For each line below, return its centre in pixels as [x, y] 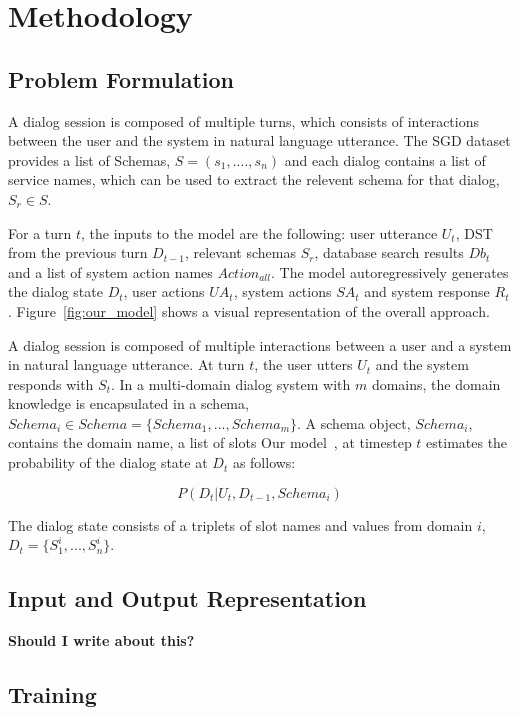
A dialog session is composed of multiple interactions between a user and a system [260, 344]
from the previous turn [78, 252]
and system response [427, 291]
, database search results [389, 252]
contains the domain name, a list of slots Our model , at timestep [210, 442]
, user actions [164, 291]
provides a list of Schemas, [89, 159]
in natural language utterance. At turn [126, 364]
